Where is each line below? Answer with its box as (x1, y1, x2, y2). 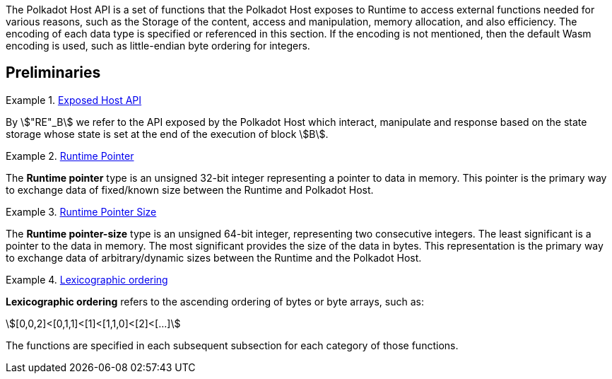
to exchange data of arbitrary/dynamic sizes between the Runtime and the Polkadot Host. (6, 251, 422, 264)
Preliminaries (6, 64, 101, 82)
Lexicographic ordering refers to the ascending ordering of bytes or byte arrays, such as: (6, 295, 424, 308)
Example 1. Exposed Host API (6, 93, 142, 106)
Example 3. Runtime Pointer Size (6, 205, 157, 218)
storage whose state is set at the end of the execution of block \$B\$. (6, 127, 329, 140)
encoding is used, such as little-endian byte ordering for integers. (6, 40, 310, 52)
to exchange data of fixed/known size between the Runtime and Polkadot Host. (6, 183, 374, 196)
